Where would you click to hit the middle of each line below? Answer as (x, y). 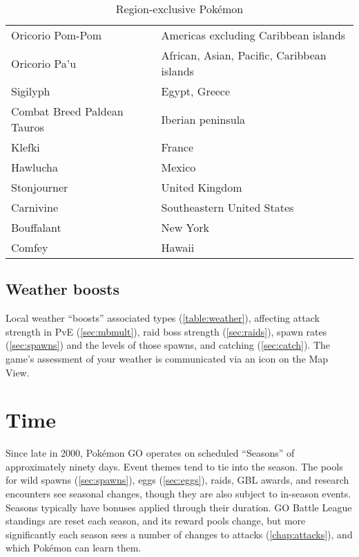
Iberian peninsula (203, 119)
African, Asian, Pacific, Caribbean (244, 55)
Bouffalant (36, 227)
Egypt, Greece (196, 91)
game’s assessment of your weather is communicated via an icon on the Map (167, 358)
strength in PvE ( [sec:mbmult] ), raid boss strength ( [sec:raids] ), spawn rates (166, 331)
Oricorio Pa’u (44, 63)
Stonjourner (40, 187)
